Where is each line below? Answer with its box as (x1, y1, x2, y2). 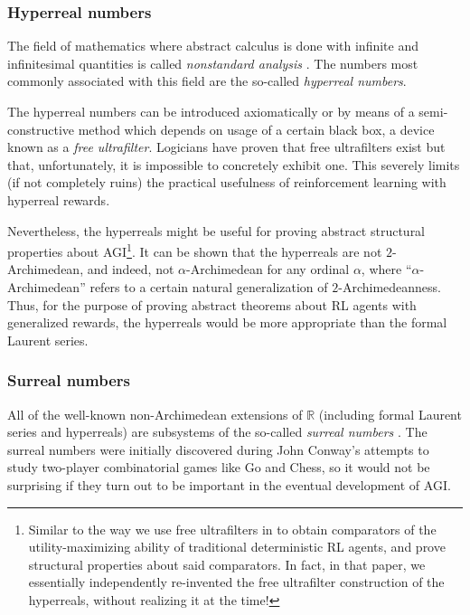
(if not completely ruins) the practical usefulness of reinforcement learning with (7, 173, 446, 192)
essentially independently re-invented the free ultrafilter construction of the (28, 572, 445, 591)
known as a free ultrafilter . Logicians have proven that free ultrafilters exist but (7, 137, 446, 156)
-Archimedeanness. (338, 278, 442, 296)
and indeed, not (87, 260, 174, 279)
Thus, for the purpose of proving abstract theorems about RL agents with (7, 295, 417, 314)
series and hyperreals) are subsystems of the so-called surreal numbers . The (7, 422, 428, 441)
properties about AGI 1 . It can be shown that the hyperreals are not (7, 240, 382, 260)
